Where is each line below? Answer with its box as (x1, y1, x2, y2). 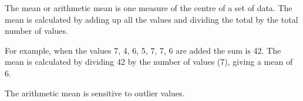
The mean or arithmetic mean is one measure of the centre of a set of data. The (5, 2, 292, 13)
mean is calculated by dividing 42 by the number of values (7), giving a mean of (5, 55, 293, 68)
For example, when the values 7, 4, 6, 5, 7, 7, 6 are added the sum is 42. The (5, 44, 281, 56)
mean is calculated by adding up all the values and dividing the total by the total (5, 13, 298, 25)
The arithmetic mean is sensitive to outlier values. (5, 86, 185, 99)
